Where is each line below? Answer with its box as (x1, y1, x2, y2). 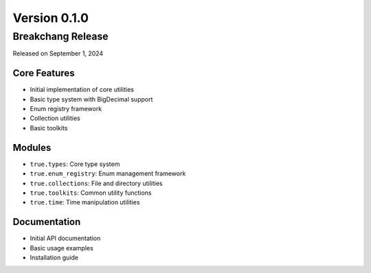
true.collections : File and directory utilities (30, 179, 163, 187)
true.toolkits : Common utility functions (30, 189, 152, 197)
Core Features (12, 67, 75, 79)
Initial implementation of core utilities (30, 86, 134, 94)
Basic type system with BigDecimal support (30, 95, 153, 103)
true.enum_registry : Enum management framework (30, 169, 186, 178)
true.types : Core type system (30, 160, 120, 168)
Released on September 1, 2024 (12, 49, 104, 58)
